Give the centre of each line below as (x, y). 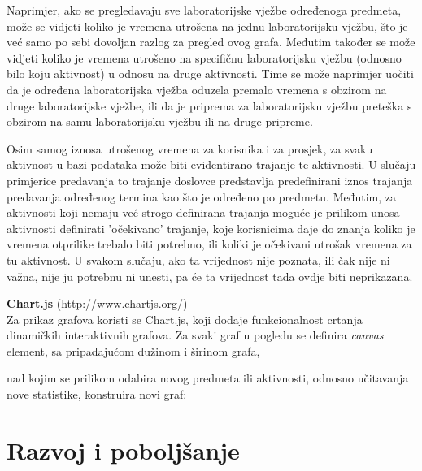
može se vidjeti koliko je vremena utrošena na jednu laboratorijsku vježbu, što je (207, 26)
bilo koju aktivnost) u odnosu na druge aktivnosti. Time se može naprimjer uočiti (210, 73)
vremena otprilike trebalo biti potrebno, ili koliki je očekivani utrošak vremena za (209, 244)
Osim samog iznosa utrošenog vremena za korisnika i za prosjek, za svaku (190, 148)
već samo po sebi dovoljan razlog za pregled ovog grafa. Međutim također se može (211, 42)
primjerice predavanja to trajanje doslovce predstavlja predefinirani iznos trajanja (210, 180)
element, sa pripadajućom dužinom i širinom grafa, (133, 350)
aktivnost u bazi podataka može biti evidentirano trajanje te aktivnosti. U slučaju (211, 164)
